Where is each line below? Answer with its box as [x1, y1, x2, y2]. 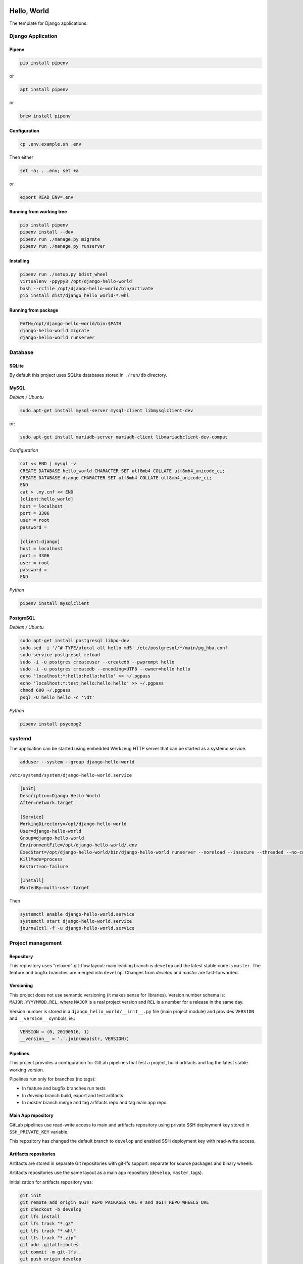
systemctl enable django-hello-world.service [20, 911, 135, 917]
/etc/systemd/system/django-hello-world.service [9, 773, 132, 778]
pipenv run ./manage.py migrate [20, 236, 100, 242]
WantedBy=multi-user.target [20, 885, 89, 890]
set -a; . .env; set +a [20, 167, 79, 173]
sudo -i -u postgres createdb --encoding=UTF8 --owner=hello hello [20, 666, 191, 672]
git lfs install [20, 1213, 61, 1220]
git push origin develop [20, 1256, 82, 1262]
